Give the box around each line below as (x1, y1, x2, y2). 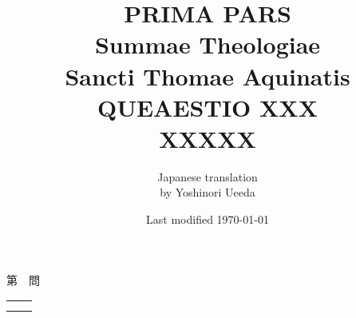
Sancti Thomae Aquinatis (65, 59, 350, 92)
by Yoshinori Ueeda (160, 184, 255, 201)
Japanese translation (157, 168, 258, 185)
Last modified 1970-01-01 (146, 211, 269, 228)
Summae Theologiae (94, 28, 321, 61)
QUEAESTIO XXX (97, 90, 318, 123)
